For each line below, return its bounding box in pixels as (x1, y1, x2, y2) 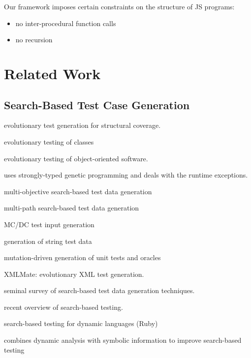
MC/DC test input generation (4, 219, 94, 229)
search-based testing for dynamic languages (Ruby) (4, 318, 158, 328)
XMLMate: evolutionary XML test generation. (4, 268, 144, 279)
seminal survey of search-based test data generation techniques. (4, 285, 195, 296)
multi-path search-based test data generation (4, 203, 139, 213)
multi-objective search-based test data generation (4, 186, 152, 196)
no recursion (15, 34, 53, 45)
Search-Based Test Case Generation (4, 97, 190, 112)
